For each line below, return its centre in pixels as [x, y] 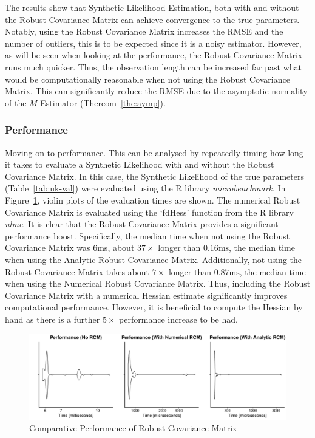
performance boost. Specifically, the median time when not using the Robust [147, 235]
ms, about [116, 248]
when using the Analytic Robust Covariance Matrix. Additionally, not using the [154, 259]
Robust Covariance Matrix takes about [77, 271]
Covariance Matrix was [48, 248]
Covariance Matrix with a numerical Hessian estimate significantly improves [146, 295]
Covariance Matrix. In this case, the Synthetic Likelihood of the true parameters [154, 176]
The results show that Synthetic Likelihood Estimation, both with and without [152, 7]
